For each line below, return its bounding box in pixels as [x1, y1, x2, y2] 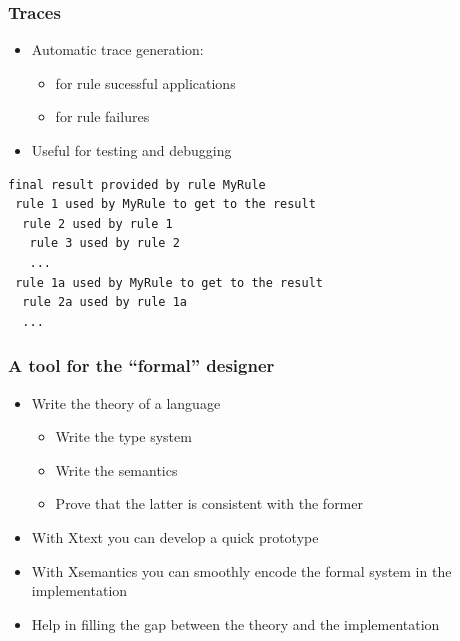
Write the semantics [55, 459, 178, 480]
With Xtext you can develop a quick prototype [31, 526, 319, 547]
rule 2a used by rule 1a [22, 295, 187, 310]
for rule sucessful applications [55, 72, 236, 93]
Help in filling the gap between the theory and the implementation [31, 613, 440, 634]
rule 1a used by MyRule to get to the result [15, 275, 323, 290]
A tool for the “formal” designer [8, 353, 275, 378]
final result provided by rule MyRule [8, 177, 266, 192]
